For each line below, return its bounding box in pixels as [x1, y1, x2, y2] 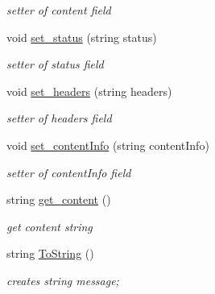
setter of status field [6, 56, 104, 72]
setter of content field [6, 2, 111, 18]
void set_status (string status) [6, 28, 157, 45]
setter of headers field [6, 110, 112, 126]
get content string [6, 217, 93, 234]
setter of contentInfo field [6, 164, 131, 180]
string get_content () [6, 191, 111, 208]
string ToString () [6, 245, 94, 262]
